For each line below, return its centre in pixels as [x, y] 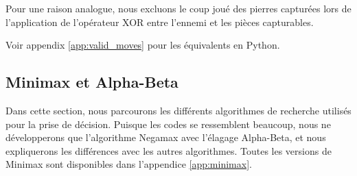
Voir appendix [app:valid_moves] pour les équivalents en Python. [143, 45]
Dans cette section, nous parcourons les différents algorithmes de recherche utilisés [178, 110]
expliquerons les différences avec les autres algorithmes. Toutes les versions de [169, 150]
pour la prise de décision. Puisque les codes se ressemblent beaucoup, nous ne [168, 124]
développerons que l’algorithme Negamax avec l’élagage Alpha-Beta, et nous [166, 137]
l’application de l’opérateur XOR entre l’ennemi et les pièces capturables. [160, 22]
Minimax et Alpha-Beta [92, 82]
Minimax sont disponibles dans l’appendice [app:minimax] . [129, 164]
